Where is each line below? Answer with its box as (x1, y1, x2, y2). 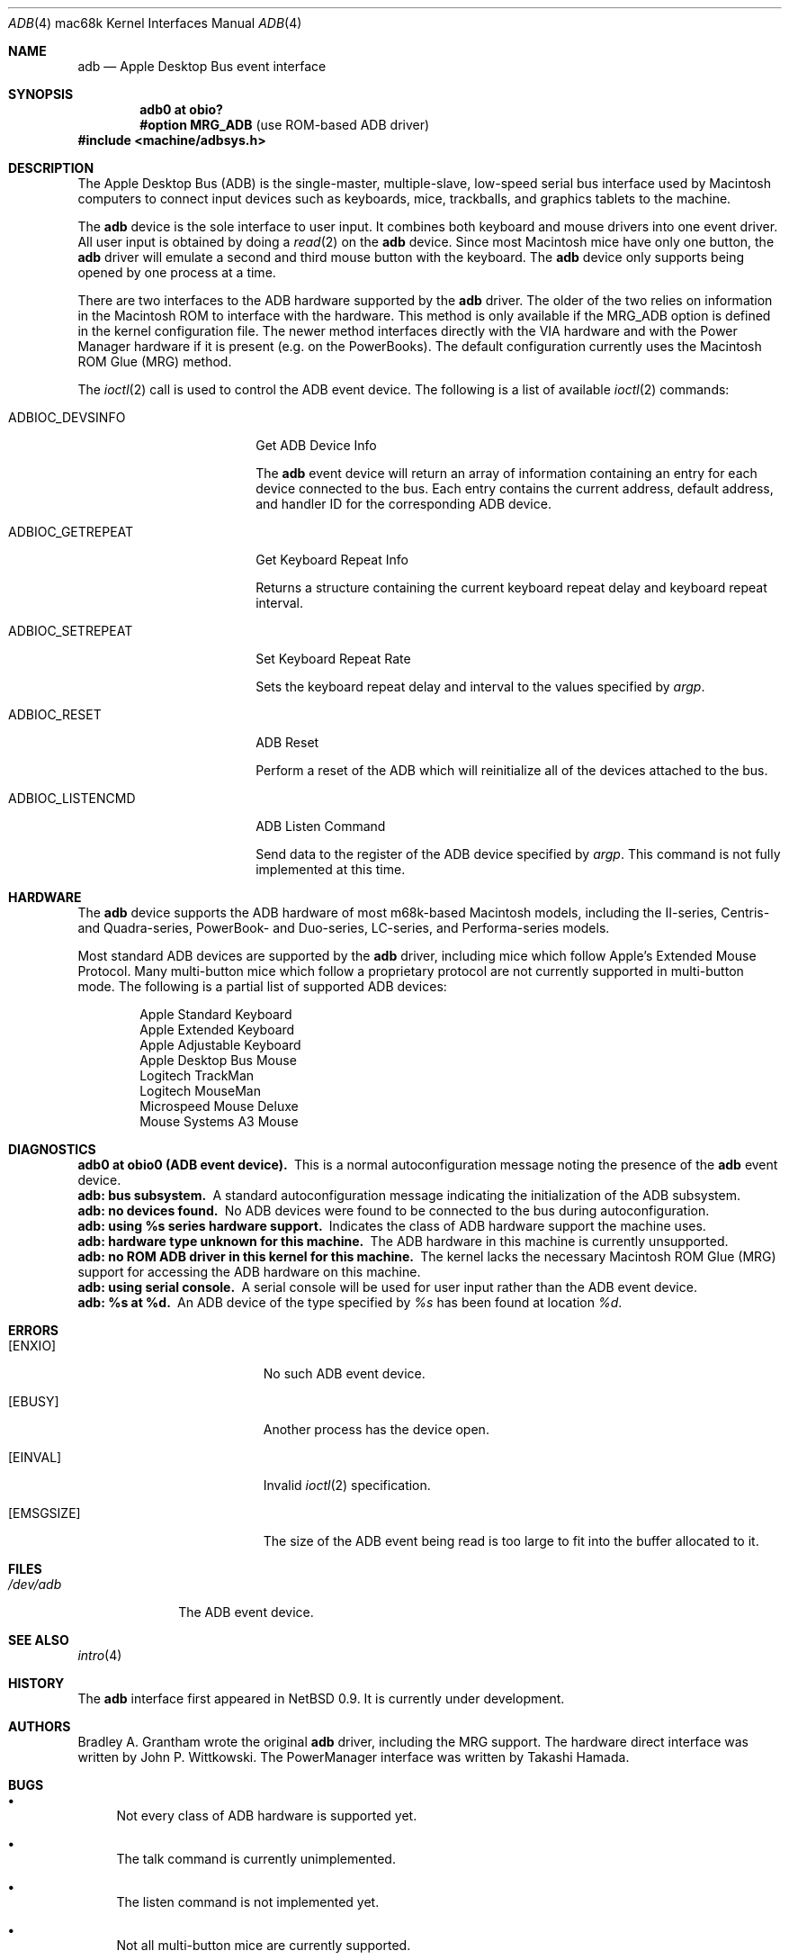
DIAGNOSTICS (8, 1142, 96, 1157)
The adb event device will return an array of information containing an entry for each (256, 465, 758, 481)
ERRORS (8, 1323, 59, 1338)
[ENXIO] (8, 1338, 57, 1353)
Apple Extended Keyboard (139, 1022, 295, 1037)
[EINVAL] (8, 1450, 62, 1465)
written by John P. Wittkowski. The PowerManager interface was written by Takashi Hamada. (77, 1749, 630, 1765)
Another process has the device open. (263, 1422, 489, 1437)
